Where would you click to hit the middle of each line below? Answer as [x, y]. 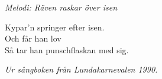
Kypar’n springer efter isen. [55, 27]
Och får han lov [33, 38]
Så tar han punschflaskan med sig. [67, 49]
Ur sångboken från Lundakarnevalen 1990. [81, 69]
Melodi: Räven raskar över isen [61, 7]
